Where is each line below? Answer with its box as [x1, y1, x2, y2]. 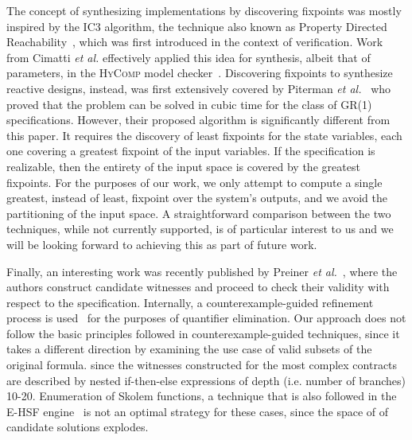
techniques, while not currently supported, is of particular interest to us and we [6, 220, 394, 237]
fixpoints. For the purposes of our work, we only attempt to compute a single [6, 173, 383, 190]
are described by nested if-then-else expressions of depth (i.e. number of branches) [6, 372, 406, 388]
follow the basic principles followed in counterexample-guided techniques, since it [6, 325, 400, 341]
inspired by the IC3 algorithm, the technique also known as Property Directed [6, 18, 387, 34]
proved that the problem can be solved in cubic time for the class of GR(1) [6, 95, 372, 112]
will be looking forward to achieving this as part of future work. [6, 236, 317, 252]
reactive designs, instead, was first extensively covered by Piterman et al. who [6, 80, 391, 96]
